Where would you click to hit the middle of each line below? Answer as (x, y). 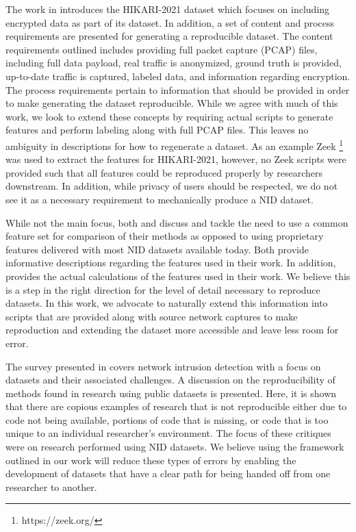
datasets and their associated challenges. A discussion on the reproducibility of (170, 380)
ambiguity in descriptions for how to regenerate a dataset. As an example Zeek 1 (175, 144)
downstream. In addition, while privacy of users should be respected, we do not (172, 186)
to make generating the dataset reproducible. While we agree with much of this (172, 103)
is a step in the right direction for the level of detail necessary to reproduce (163, 289)
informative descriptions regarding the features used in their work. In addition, (171, 263)
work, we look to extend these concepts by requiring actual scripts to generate (169, 116)
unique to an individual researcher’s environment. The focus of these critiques (168, 433)
